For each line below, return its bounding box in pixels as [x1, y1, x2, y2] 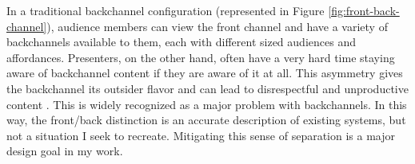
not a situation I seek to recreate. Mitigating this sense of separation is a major [6, 127, 395, 143]
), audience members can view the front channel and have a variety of [46, 18, 388, 34]
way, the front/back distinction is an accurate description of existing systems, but [6, 111, 406, 128]
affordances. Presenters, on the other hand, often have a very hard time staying [6, 49, 395, 65]
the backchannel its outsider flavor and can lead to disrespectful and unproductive [6, 80, 409, 96]
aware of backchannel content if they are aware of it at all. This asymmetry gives [6, 64, 403, 81]
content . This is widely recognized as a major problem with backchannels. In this [6, 96, 407, 112]
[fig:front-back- [328, 2, 400, 18]
